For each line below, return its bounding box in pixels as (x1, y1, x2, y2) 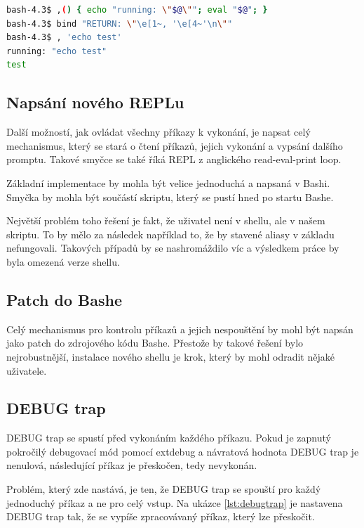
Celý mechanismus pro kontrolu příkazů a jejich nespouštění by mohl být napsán (6, 321, 353, 336)
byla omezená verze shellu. (6, 254, 120, 269)
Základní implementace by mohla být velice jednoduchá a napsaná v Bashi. (6, 175, 330, 190)
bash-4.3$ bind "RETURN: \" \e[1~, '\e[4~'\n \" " (6, 18, 233, 29)
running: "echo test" (6, 46, 107, 56)
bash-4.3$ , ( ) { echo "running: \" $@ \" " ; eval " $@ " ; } (6, 5, 268, 15)
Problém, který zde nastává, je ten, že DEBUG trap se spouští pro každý (6, 482, 321, 496)
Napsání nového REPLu (6, 91, 184, 113)
